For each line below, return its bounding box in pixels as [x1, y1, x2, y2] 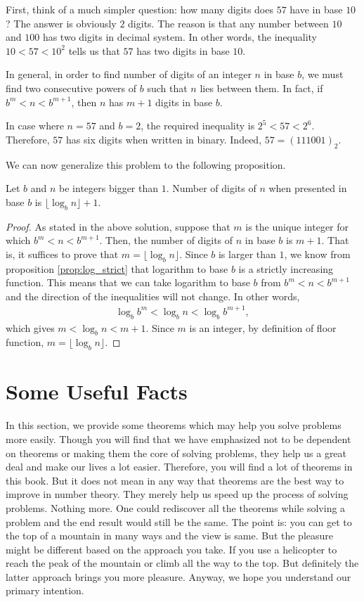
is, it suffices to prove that [6, 246, 119, 261]
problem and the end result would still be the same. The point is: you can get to [6, 514, 352, 529]
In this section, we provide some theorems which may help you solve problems [6, 418, 342, 433]
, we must [301, 67, 344, 82]
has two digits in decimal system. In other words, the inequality [42, 30, 318, 44]
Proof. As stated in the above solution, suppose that [6, 219, 230, 233]
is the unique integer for [245, 219, 349, 233]
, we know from [284, 246, 351, 261]
